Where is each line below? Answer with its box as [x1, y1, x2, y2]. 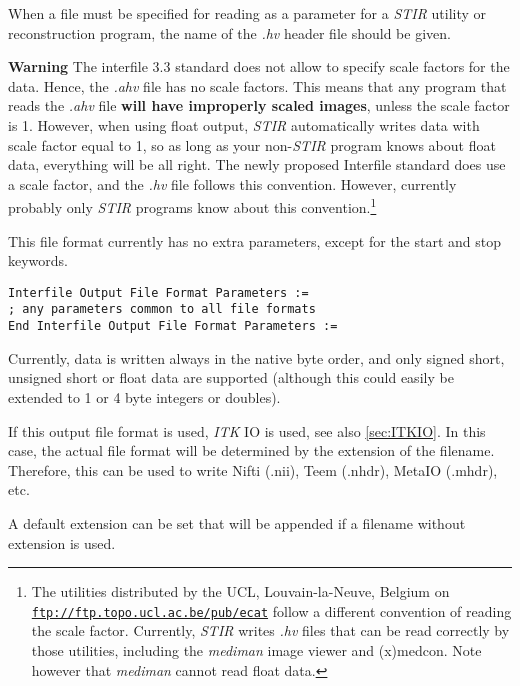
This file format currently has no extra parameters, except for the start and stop [8, 230, 502, 251]
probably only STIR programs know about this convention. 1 [8, 194, 377, 217]
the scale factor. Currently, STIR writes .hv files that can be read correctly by [31, 620, 510, 641]
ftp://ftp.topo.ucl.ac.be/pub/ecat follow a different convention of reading [31, 600, 512, 621]
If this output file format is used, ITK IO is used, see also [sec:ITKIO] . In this [8, 420, 486, 441]
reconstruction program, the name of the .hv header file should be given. [8, 22, 451, 43]
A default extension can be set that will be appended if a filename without [8, 512, 466, 533]
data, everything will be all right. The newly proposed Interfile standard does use [8, 154, 506, 175]
